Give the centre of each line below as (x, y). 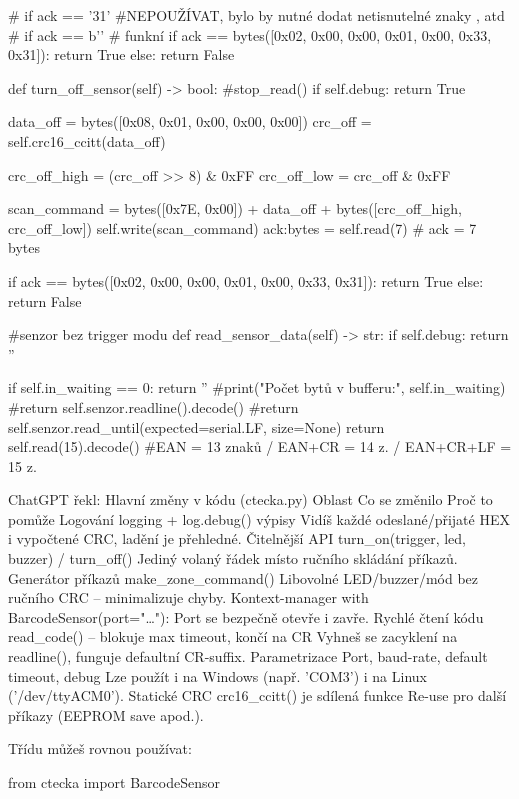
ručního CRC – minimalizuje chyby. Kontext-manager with (188, 597)
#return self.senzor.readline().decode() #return (153, 406)
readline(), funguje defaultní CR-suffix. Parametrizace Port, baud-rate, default (248, 656)
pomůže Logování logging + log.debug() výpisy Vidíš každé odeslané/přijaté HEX (259, 518)
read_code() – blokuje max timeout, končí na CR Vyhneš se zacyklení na (233, 636)
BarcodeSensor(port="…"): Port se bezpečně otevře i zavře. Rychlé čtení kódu (246, 616)
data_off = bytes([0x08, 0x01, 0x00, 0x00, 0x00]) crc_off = (190, 121)
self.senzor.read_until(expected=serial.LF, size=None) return (196, 426)
